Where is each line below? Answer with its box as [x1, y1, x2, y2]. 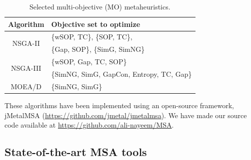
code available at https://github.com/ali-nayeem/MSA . [4, 120, 174, 130]
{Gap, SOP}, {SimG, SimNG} [51, 44, 145, 54]
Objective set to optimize [51, 18, 140, 29]
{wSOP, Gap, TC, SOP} [51, 56, 127, 67]
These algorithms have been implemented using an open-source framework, [4, 100, 234, 110]
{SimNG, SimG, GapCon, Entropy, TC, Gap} [51, 68, 192, 79]
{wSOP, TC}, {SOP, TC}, [51, 31, 132, 42]
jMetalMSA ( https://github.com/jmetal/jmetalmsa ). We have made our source [4, 110, 247, 120]
